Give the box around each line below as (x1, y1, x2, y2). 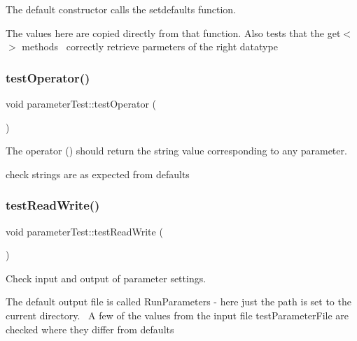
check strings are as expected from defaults (6, 166, 190, 181)
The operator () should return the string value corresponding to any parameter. (6, 143, 347, 158)
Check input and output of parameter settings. (6, 270, 206, 285)
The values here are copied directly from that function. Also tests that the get (6, 25, 341, 40)
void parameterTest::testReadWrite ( (6, 224, 163, 238)
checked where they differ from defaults (6, 321, 174, 336)
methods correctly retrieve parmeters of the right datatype (22, 39, 278, 54)
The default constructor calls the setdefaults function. (6, 2, 237, 16)
